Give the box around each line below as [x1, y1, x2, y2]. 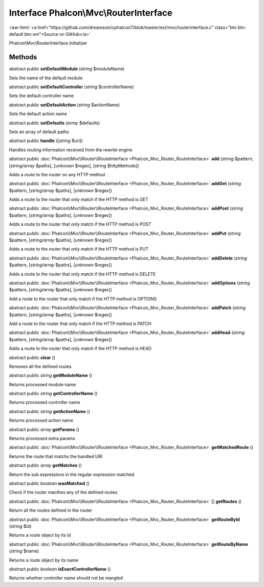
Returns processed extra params [9, 436, 75, 442]
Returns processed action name [9, 418, 73, 423]
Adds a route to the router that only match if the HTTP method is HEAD [9, 346, 152, 352]
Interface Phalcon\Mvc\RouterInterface [9, 7, 173, 18]
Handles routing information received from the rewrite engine [9, 147, 132, 153]
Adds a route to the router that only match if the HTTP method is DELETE [9, 271, 156, 277]
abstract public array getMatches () [9, 463, 82, 469]
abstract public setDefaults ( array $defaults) [9, 120, 100, 126]
